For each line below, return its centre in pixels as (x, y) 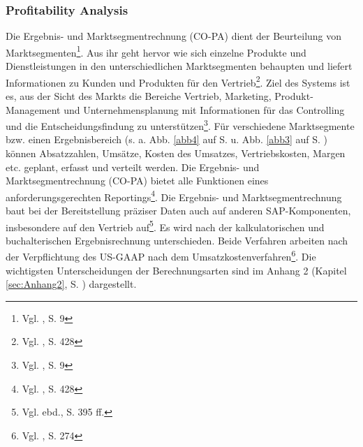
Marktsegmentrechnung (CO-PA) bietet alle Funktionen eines (137, 181)
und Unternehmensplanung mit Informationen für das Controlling (204, 109)
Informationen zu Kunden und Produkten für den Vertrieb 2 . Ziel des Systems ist (178, 81)
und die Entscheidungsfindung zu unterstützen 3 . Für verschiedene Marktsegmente (180, 125)
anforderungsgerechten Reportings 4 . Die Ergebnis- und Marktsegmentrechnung (174, 196)
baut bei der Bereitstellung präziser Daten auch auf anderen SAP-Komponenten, (178, 210)
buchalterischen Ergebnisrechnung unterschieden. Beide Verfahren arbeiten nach (177, 240)
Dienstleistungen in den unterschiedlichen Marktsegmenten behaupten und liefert (179, 66)
